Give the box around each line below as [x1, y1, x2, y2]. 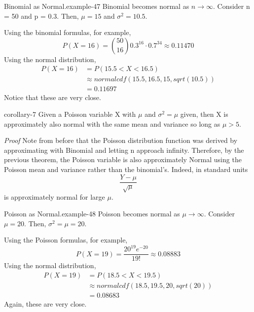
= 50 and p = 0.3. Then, [4, 10, 79, 21]
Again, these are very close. [4, 299, 87, 309]
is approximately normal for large [4, 192, 105, 202]
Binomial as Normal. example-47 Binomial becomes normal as [4, 1, 189, 11]
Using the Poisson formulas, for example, [4, 235, 128, 245]
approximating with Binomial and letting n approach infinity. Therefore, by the [4, 144, 244, 155]
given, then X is [180, 109, 228, 119]
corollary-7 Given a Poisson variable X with [4, 109, 136, 119]
